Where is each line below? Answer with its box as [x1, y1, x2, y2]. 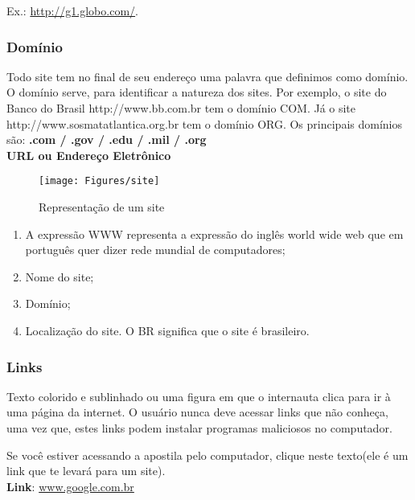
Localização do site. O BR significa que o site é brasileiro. [25, 322, 310, 338]
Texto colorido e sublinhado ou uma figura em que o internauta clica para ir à [6, 387, 391, 404]
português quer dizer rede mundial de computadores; [25, 241, 286, 258]
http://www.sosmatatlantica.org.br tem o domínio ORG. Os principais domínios [6, 115, 402, 132]
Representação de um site [39, 199, 165, 215]
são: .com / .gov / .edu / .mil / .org [6, 131, 207, 148]
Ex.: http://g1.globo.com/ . [6, 2, 138, 18]
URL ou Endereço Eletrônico [6, 146, 171, 163]
